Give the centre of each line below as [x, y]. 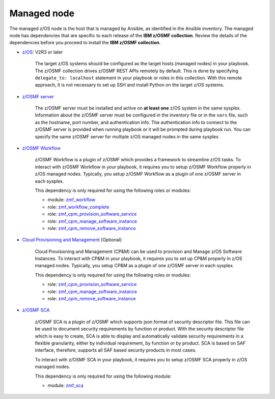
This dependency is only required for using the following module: [103, 376]
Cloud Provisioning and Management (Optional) [72, 240]
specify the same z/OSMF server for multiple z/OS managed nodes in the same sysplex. [127, 136]
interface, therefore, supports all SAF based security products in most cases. [116, 350]
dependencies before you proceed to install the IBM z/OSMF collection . [85, 43]
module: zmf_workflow [72, 200]
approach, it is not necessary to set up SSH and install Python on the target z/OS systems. [130, 85]
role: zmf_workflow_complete [78, 207]
